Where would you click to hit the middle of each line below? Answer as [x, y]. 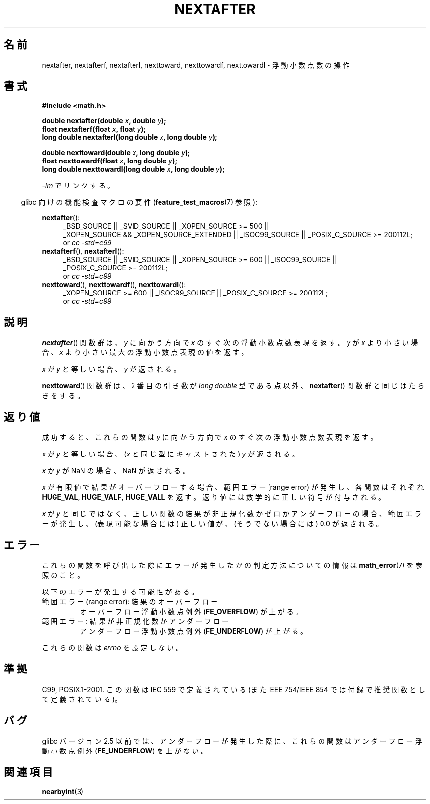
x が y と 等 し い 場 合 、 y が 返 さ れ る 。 [111, 369]
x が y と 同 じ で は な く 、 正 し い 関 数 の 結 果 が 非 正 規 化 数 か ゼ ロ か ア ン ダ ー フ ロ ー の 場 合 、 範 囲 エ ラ [232, 514]
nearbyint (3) [63, 791]
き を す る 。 [63, 396]
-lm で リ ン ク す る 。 [78, 186]
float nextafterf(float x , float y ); [94, 129]
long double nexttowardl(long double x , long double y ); [133, 169]
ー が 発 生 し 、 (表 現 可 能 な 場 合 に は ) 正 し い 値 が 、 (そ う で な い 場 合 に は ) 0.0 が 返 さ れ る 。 [213, 524]
